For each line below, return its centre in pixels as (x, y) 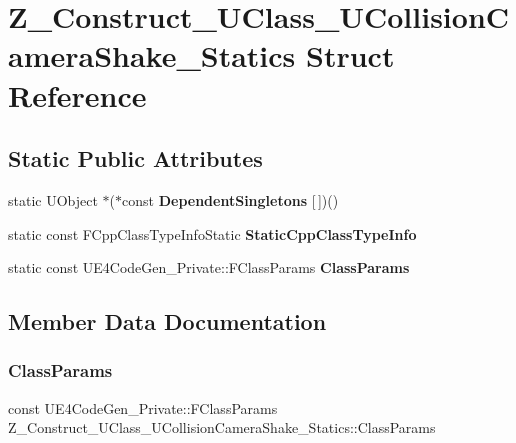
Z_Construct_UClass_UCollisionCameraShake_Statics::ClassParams (222, 427)
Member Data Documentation (167, 321)
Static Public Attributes (135, 158)
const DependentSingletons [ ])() (230, 199)
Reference (77, 94)
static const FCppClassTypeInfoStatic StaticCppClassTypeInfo (212, 233)
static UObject (53, 199)
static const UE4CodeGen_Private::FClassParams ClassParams (209, 267)
